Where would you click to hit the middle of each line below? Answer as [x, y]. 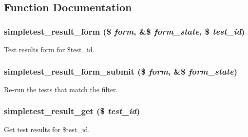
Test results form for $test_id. [49, 49]
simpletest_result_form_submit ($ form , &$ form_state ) [121, 71]
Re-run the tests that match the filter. [61, 89]
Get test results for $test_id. [47, 129]
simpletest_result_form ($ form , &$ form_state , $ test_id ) [124, 31]
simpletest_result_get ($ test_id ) [72, 111]
